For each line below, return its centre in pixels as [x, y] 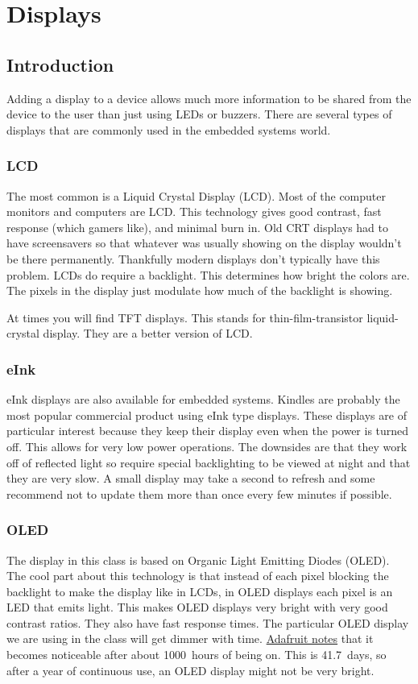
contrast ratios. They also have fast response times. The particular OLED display [208, 622]
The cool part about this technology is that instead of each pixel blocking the [198, 576]
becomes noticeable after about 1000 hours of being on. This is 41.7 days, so [197, 655]
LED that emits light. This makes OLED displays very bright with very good [197, 607]
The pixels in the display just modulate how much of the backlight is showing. [200, 290]
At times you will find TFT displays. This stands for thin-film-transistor [185, 317]
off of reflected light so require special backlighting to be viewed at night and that [209, 462]
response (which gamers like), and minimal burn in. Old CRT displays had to [197, 227]
